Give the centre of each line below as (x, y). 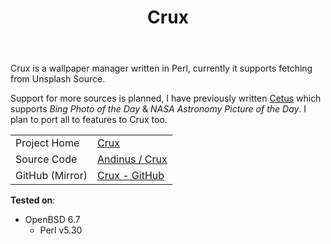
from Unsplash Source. (58, 79)
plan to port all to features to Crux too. (89, 120)
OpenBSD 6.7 (52, 220)
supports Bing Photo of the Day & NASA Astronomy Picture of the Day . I (158, 109)
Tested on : (33, 200)
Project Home (47, 143)
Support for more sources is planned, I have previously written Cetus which (166, 98)
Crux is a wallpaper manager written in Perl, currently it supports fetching (161, 68)
